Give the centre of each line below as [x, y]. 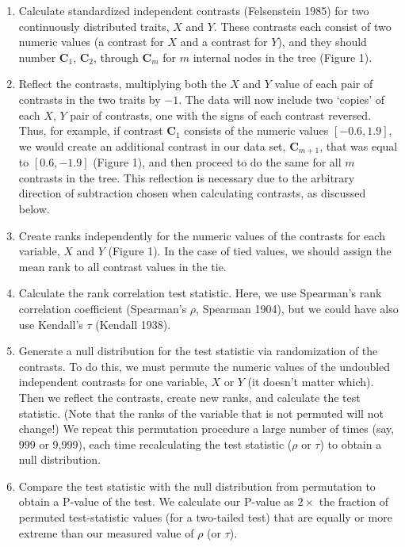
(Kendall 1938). [133, 324]
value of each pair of [324, 84]
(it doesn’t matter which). [311, 382]
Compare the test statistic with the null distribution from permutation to [197, 486]
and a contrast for [224, 42]
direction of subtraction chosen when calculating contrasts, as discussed [192, 193]
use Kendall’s [51, 324]
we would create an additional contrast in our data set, [152, 145]
